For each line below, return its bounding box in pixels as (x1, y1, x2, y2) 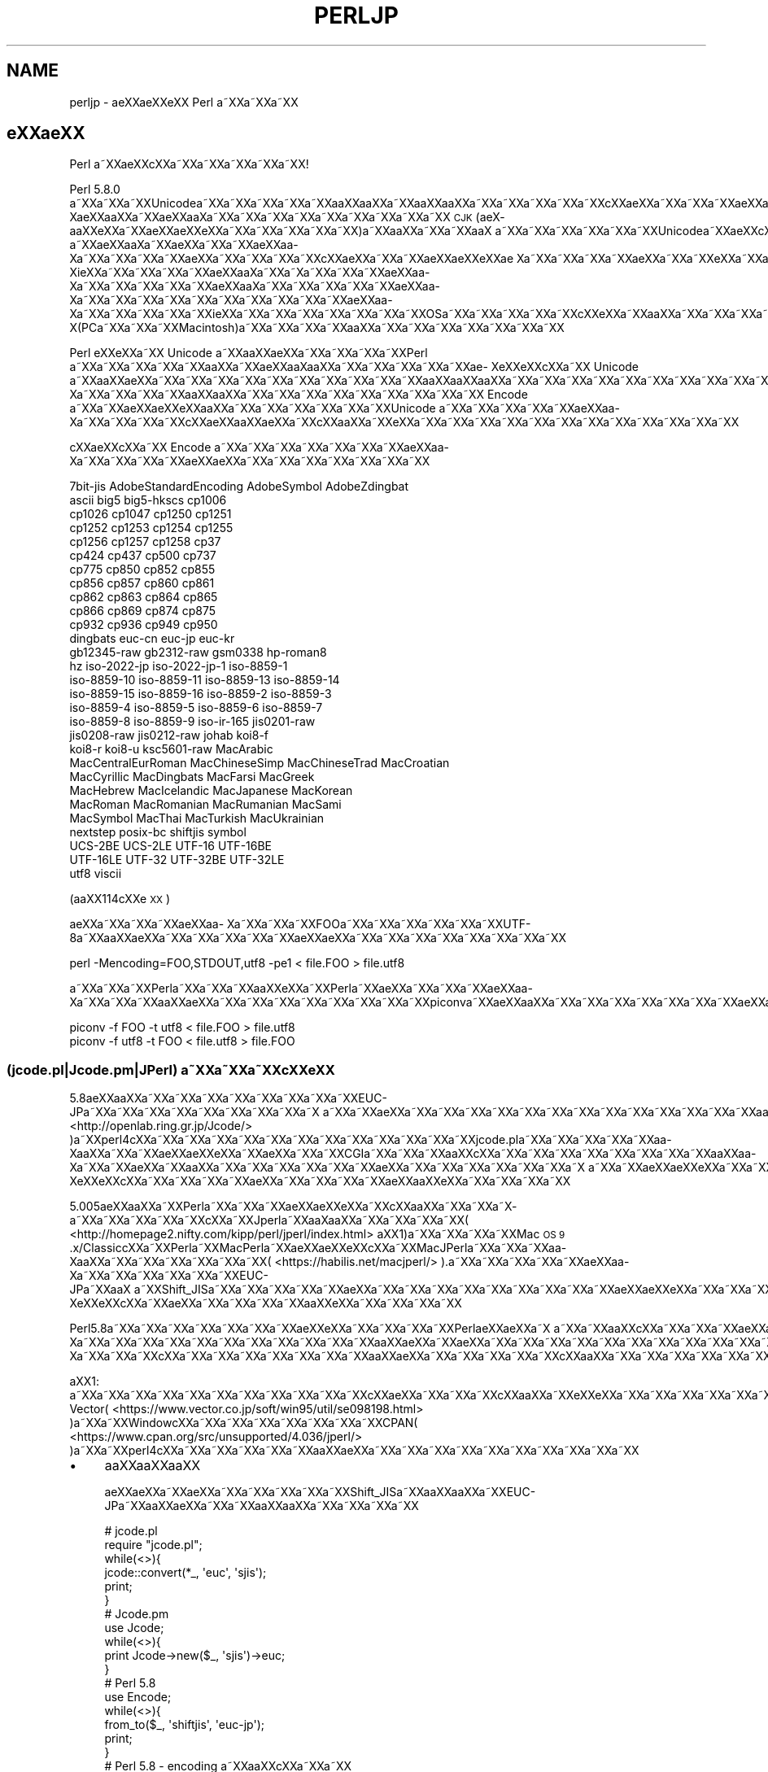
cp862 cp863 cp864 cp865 (69, 590, 218, 604)
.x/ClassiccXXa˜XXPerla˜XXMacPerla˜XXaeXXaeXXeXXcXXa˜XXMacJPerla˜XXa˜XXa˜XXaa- (69, 1241, 567, 1255)
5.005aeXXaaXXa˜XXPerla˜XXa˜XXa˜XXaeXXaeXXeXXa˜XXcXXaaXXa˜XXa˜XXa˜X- (69, 1199, 517, 1214)
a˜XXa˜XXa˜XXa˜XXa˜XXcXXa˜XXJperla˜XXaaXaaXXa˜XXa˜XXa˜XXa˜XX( (69, 1213, 469, 1228)
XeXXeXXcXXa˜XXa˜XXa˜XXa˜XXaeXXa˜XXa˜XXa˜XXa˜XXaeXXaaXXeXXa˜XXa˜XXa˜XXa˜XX (69, 1174, 571, 1189)
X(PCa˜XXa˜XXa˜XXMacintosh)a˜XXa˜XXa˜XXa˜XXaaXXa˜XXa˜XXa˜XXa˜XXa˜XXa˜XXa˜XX (69, 321, 565, 335)
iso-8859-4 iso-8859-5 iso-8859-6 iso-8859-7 (69, 701, 323, 715)
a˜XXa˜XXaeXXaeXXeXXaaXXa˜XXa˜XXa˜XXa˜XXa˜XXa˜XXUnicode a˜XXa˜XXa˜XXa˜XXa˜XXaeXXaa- (69, 401, 620, 416)
